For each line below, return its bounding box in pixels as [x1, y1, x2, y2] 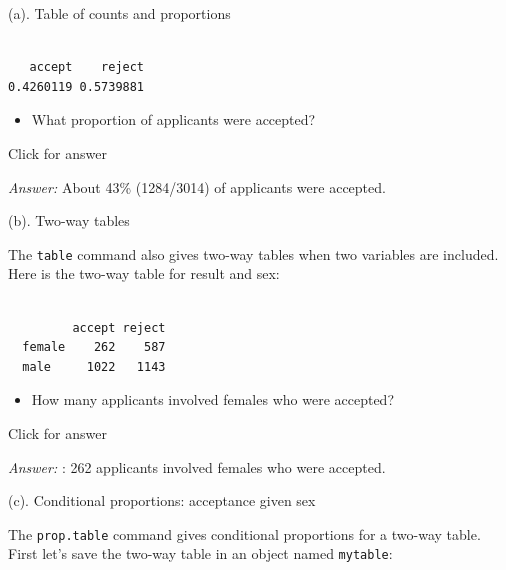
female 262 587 [22, 340, 166, 355]
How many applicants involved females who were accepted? [31, 389, 394, 410]
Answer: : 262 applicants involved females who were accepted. [8, 456, 386, 477]
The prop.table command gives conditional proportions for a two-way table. [8, 523, 481, 544]
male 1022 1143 [22, 359, 166, 374]
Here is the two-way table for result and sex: [8, 263, 280, 284]
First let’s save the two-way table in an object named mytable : [8, 543, 393, 564]
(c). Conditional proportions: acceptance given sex [8, 490, 316, 511]
